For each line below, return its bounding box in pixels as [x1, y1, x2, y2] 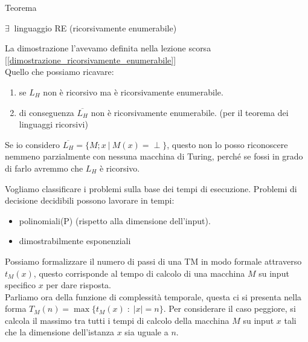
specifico [5, 279, 36, 291]
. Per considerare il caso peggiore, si [163, 302, 296, 315]
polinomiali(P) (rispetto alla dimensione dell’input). [19, 214, 211, 227]
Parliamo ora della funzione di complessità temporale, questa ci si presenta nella [5, 290, 302, 303]
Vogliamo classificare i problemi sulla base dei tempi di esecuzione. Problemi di [5, 182, 297, 195]
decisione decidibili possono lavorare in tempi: [5, 194, 175, 207]
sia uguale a [124, 326, 168, 338]
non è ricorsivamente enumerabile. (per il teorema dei [91, 106, 289, 118]
